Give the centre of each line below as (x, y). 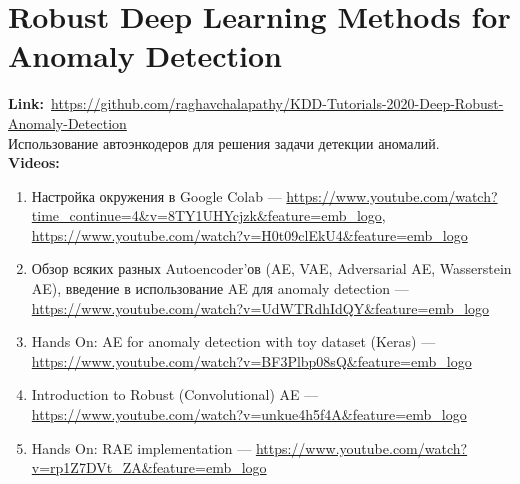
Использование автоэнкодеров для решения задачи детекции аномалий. (224, 142)
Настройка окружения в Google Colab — (156, 195)
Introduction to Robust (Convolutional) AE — (175, 394)
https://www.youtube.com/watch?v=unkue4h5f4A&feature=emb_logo (249, 414)
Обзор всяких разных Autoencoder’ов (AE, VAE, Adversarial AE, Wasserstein (271, 268)
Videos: (34, 162)
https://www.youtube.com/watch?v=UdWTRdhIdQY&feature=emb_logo (260, 307)
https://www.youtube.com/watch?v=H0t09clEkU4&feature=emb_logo (249, 234)
